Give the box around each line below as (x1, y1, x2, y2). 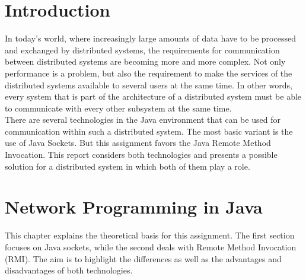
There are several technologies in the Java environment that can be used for (5, 113, 280, 126)
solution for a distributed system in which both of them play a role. (5, 160, 250, 172)
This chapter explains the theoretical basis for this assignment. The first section (5, 229, 295, 241)
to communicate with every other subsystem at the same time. (5, 101, 232, 114)
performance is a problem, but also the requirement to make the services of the (5, 66, 292, 79)
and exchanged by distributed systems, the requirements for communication (5, 43, 280, 56)
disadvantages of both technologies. (5, 264, 133, 276)
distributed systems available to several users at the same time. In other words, (5, 78, 292, 91)
